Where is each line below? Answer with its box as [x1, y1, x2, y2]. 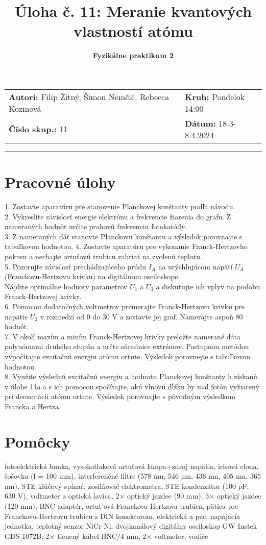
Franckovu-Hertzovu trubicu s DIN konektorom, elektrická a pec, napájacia [5, 510, 240, 521]
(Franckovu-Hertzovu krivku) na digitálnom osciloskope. [5, 271, 180, 282]
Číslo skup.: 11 [9, 123, 68, 135]
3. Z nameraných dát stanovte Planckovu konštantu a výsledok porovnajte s [5, 231, 243, 241]
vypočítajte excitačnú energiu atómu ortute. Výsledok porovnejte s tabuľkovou [5, 351, 250, 361]
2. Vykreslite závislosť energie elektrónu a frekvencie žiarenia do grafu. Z [5, 211, 231, 221]
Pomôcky [5, 431, 70, 452]
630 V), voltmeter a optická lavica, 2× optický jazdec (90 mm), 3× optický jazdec [5, 490, 261, 501]
